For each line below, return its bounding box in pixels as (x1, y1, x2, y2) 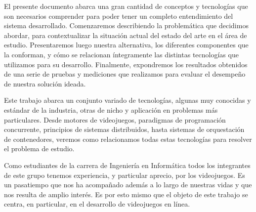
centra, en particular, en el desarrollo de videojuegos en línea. (4, 199, 190, 209)
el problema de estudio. (4, 143, 75, 154)
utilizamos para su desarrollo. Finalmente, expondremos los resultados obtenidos (4, 59, 248, 69)
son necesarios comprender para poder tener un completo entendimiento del (4, 10, 233, 21)
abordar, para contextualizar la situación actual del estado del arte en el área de (4, 30, 247, 40)
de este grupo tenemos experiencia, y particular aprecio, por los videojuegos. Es (4, 170, 245, 180)
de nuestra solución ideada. (4, 78, 86, 88)
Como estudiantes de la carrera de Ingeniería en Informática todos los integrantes (4, 160, 251, 170)
